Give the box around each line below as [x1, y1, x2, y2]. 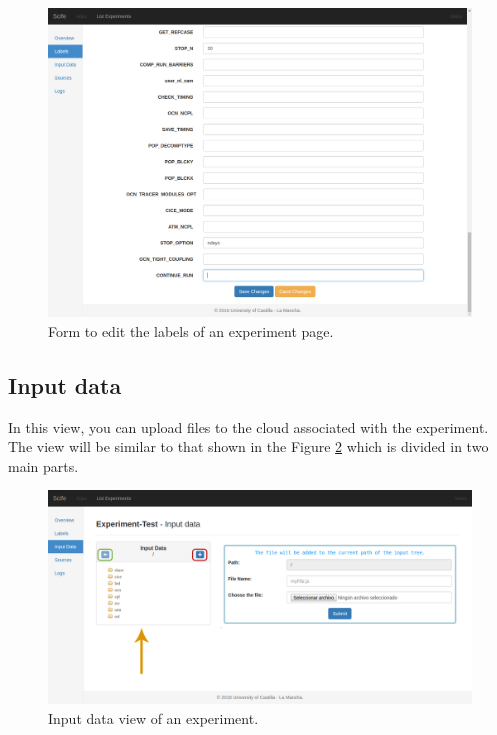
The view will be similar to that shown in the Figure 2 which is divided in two [8, 436, 489, 457]
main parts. [8, 455, 79, 476]
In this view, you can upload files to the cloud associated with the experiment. [8, 416, 489, 437]
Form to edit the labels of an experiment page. [48, 320, 334, 341]
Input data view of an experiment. [48, 707, 259, 728]
